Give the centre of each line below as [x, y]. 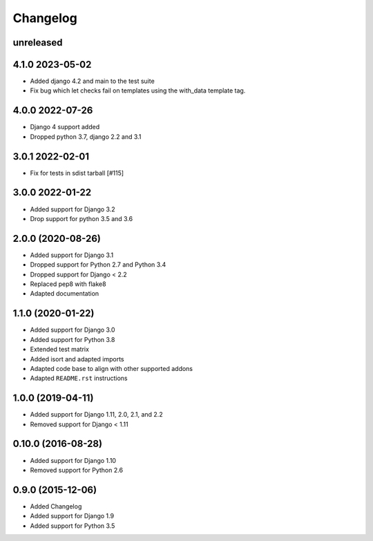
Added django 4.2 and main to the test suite [92, 81]
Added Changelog [56, 506]
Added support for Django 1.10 [73, 460]
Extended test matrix [60, 350]
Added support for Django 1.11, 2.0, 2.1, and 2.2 [96, 415]
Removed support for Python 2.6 [77, 470]
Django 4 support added [65, 127]
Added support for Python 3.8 [73, 339]
